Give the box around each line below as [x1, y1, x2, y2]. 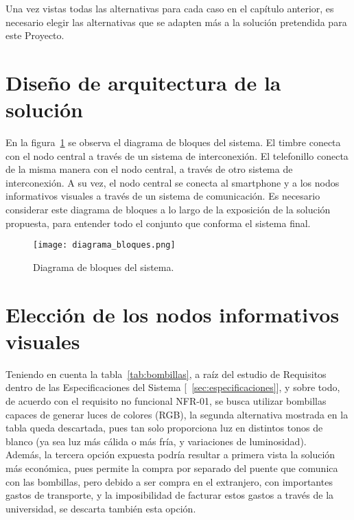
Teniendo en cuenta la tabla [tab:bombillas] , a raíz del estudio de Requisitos [5, 366, 327, 381]
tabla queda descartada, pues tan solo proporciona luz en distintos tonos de [5, 421, 323, 435]
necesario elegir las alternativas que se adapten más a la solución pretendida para [5, 14, 347, 29]
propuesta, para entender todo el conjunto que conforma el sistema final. [5, 215, 311, 230]
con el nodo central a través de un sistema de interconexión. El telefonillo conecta [5, 148, 349, 163]
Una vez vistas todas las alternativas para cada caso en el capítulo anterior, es [5, 1, 334, 15]
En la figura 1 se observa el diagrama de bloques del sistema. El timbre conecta [5, 135, 341, 150]
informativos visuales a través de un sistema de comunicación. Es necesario [5, 189, 320, 203]
